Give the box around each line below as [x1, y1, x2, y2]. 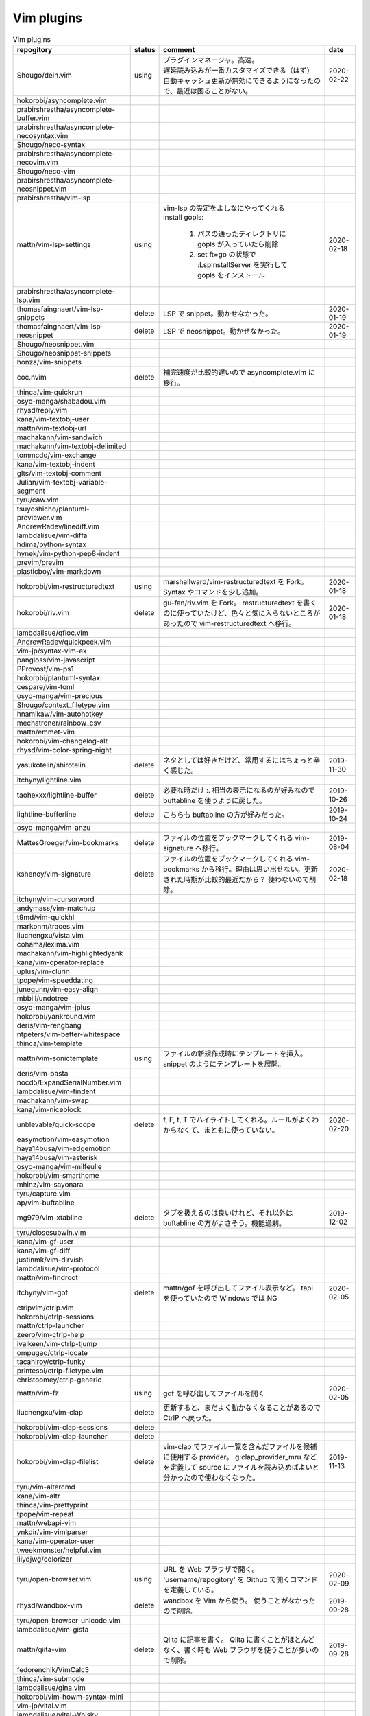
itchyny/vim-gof [16, 1288, 69, 1297]
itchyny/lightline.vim [16, 775, 82, 785]
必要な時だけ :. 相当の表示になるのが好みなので [163, 785, 315, 795]
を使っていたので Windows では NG [163, 1293, 277, 1303]
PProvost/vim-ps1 [16, 664, 74, 673]
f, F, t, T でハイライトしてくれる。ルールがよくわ [163, 1115, 319, 1124]
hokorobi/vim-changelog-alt [16, 736, 108, 745]
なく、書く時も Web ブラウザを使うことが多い [163, 1645, 312, 1654]
